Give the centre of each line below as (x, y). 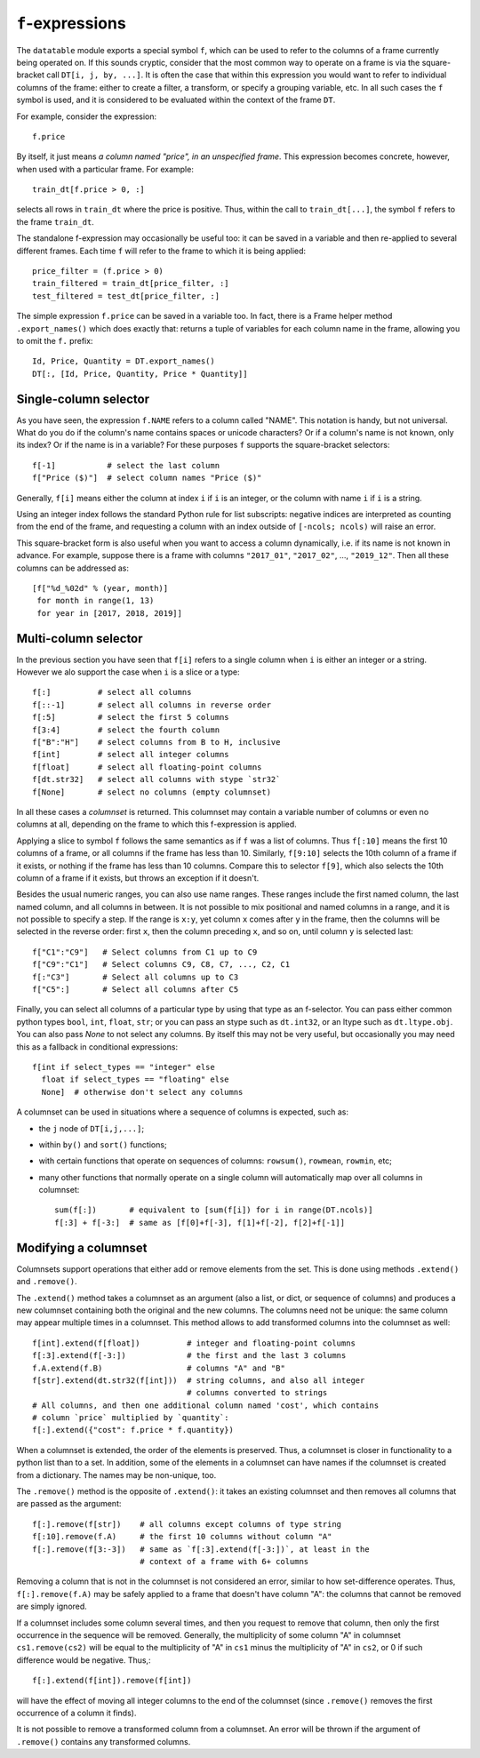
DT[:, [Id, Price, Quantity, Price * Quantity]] (140, 374)
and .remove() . (47, 1282)
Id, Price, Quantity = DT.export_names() (124, 361)
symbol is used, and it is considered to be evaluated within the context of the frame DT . (176, 100)
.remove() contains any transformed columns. (104, 1741)
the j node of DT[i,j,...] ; (92, 1128)
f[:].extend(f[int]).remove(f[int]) (112, 1681)
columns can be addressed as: (72, 568)
